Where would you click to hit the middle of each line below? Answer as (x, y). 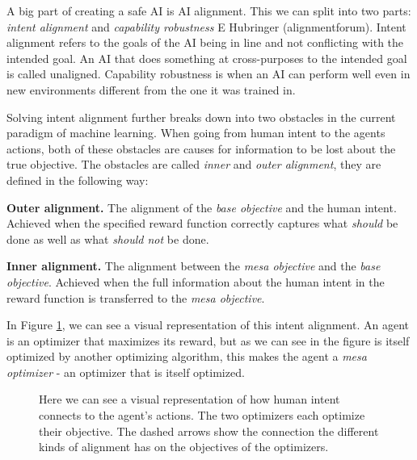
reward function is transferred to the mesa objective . (136, 297)
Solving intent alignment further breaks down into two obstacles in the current (201, 117)
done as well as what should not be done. (108, 238)
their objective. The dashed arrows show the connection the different (209, 431)
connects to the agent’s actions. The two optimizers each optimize (202, 415)
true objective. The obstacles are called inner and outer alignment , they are (194, 164)
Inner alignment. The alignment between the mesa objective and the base (194, 266)
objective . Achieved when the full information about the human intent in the (196, 281)
